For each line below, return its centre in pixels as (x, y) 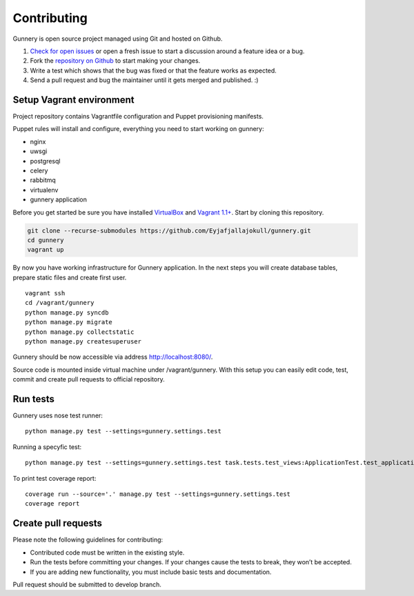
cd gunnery (46, 240)
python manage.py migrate (69, 322)
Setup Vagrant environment (73, 100)
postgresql (45, 161)
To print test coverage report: (55, 478)
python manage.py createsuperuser (83, 342)
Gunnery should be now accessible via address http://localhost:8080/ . (113, 357)
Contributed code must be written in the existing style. (107, 553)
